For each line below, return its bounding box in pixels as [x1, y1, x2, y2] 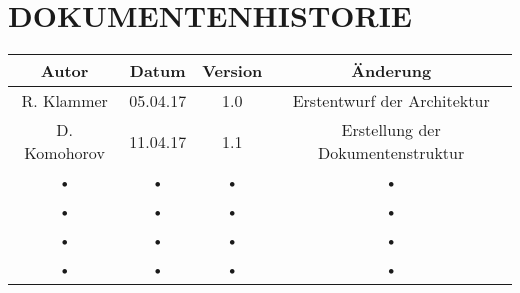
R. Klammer [21, 89, 108, 113]
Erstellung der [341, 118, 441, 142]
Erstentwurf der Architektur [292, 89, 490, 113]
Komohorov [24, 141, 105, 165]
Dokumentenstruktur [318, 141, 465, 165]
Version [202, 59, 263, 83]
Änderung [351, 59, 432, 83]
